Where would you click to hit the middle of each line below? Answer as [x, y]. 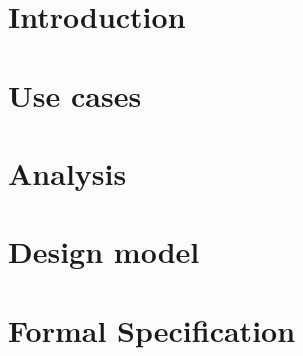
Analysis [67, 172]
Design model [104, 251]
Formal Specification [152, 329]
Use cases [75, 94]
